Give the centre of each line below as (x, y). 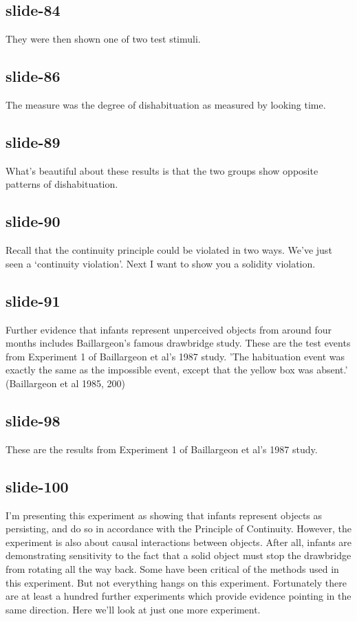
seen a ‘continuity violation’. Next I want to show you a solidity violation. (161, 263)
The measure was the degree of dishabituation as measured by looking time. (166, 105)
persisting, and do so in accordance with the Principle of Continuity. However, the (179, 529)
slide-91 (33, 300)
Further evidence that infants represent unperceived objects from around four (169, 329)
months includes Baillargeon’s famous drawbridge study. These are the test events (178, 343)
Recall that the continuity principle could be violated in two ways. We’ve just (169, 250)
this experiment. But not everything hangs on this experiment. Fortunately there (176, 582)
